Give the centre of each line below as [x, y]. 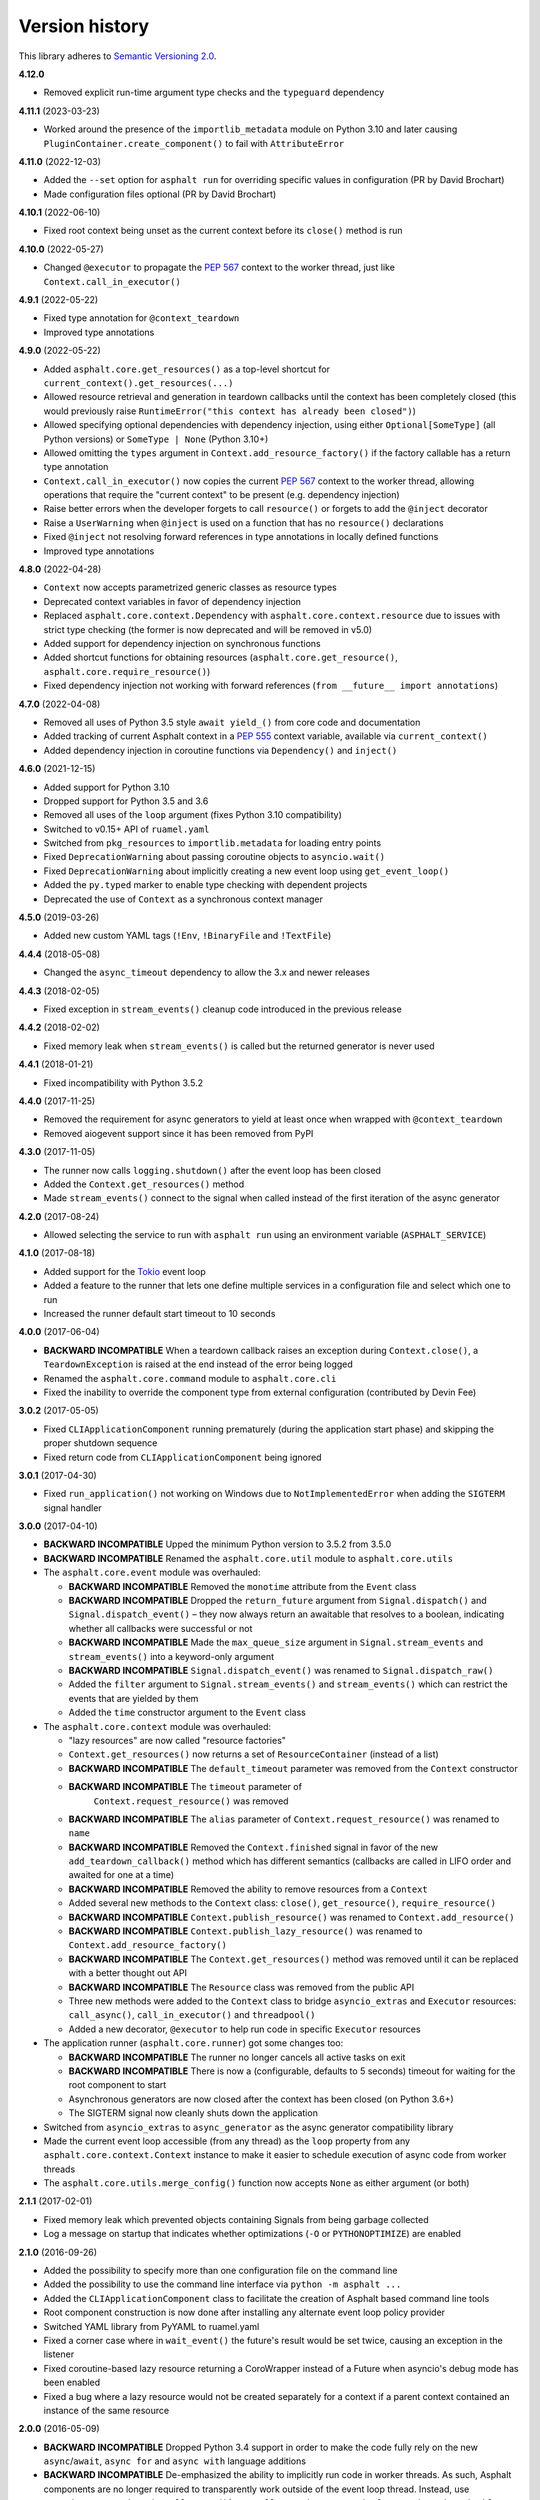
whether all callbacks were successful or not [160, 1628]
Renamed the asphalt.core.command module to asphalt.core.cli [190, 1378]
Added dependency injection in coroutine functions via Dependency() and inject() [220, 750]
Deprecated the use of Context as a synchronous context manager [183, 899]
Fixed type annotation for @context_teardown [141, 318]
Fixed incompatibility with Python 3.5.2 [123, 1082]
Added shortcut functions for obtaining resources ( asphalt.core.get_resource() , [221, 657]
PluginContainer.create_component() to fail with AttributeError [194, 143]
